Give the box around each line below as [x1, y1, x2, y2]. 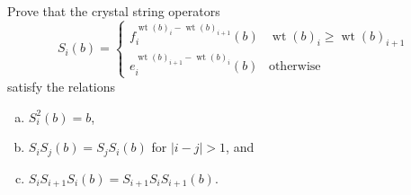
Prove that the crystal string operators [7, 2, 220, 20]
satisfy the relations [7, 76, 116, 95]
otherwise [268, 60, 321, 74]
